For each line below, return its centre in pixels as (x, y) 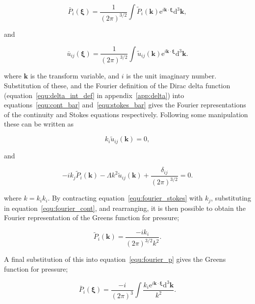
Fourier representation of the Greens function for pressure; (92, 217)
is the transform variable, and (75, 76)
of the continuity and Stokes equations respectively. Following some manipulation (126, 114)
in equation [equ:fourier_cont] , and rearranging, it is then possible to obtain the (125, 208)
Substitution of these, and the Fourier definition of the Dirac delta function (117, 86)
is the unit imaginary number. (171, 76)
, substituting (231, 198)
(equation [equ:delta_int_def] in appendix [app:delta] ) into (94, 95)
